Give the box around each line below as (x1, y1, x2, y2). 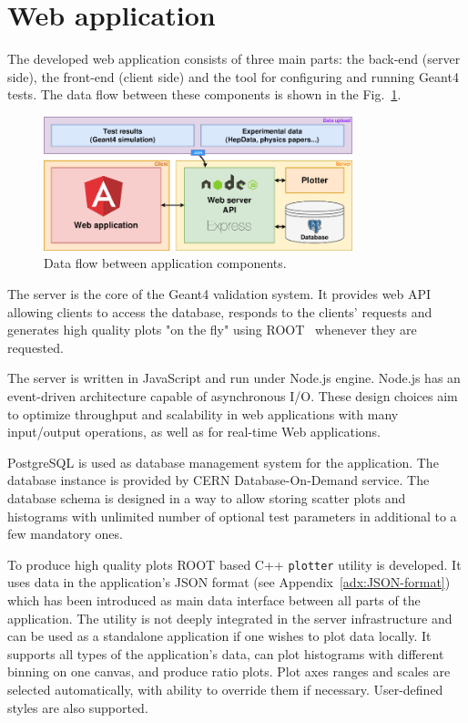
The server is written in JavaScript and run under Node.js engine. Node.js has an (7, 368, 461, 387)
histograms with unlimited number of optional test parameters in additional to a (7, 506, 457, 525)
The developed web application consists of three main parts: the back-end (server (7, 49, 461, 68)
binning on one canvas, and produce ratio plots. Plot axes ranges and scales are (7, 662, 451, 681)
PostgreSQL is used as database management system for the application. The (7, 452, 439, 471)
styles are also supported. (7, 697, 148, 717)
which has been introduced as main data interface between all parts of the (7, 590, 421, 609)
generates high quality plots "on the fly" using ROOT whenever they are (7, 320, 417, 339)
